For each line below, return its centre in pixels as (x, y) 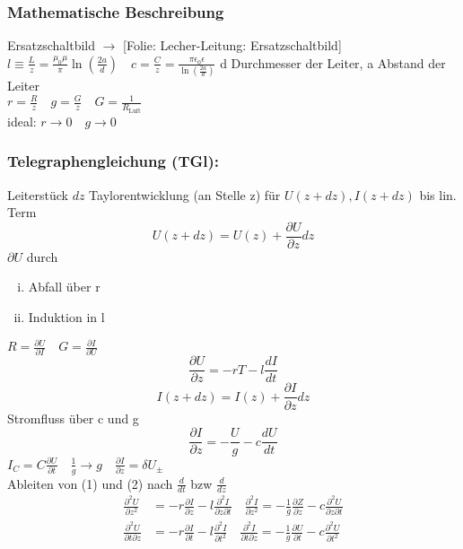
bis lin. (438, 194)
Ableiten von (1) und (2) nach (90, 483)
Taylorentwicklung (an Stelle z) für (185, 194)
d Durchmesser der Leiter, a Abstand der (333, 62)
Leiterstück (38, 194)
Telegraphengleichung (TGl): (114, 161)
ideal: (22, 121)
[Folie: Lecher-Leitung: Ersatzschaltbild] (232, 45)
